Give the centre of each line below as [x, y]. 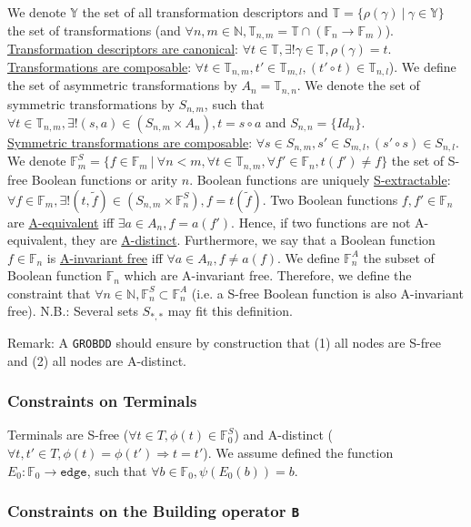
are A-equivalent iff [61, 222]
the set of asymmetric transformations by [122, 85]
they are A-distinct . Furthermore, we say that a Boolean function [253, 240]
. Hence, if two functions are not [321, 222]
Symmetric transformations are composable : [130, 142]
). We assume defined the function [298, 452]
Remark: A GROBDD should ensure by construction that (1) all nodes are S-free [224, 342]
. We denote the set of [358, 85]
